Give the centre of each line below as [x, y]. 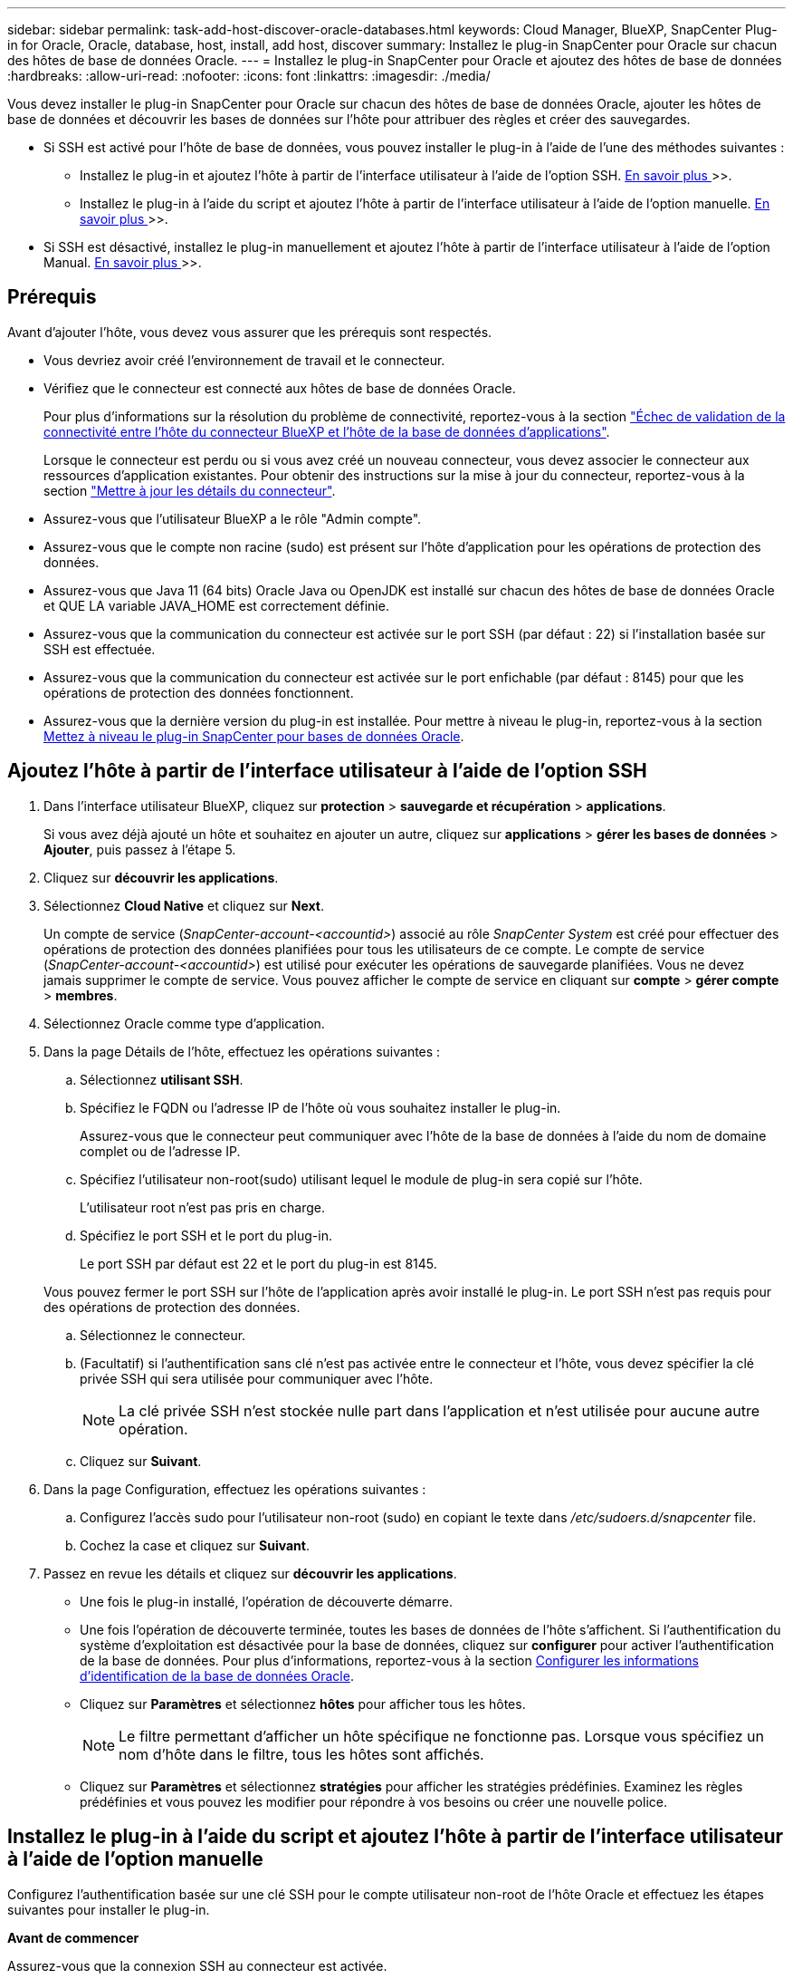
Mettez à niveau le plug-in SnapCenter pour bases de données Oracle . [254, 736]
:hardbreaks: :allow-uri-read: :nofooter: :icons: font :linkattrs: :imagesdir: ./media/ [249, 76]
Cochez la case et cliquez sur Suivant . [195, 1545]
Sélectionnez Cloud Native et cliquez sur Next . [184, 905]
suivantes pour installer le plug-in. [109, 1909]
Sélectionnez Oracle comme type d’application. [184, 1023]
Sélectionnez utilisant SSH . [162, 1079]
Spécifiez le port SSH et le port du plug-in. [206, 1235]
